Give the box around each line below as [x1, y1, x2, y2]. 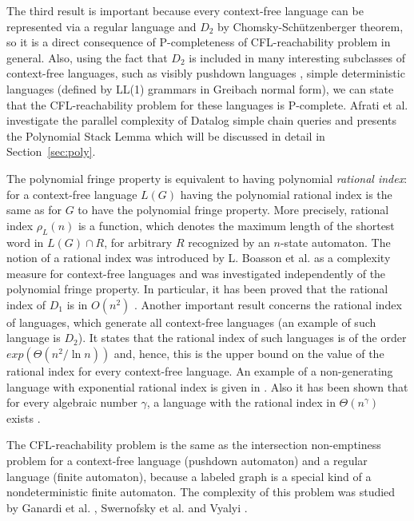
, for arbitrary [104, 233, 173, 250]
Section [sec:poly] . [6, 143, 96, 160]
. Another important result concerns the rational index [133, 296, 402, 312]
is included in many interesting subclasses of [189, 49, 406, 66]
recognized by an [188, 233, 270, 250]
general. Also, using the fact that [6, 49, 168, 66]
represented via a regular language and [6, 18, 197, 34]
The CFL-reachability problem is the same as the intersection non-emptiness [6, 436, 381, 453]
